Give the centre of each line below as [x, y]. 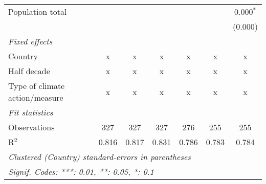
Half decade [29, 71]
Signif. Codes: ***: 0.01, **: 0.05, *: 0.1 [81, 171]
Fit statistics [31, 112]
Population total [38, 11]
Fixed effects [30, 41]
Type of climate [37, 86]
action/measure [36, 97]
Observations [31, 127]
